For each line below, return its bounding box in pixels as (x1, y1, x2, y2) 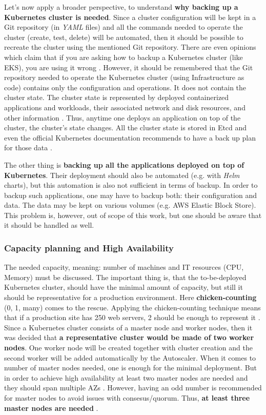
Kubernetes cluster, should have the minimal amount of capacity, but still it (4, 282, 243, 292)
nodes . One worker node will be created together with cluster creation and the (4, 342, 253, 353)
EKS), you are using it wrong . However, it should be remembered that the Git (4, 62, 253, 72)
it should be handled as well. (4, 220, 94, 230)
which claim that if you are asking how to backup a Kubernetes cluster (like (4, 51, 243, 62)
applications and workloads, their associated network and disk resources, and (4, 102, 245, 112)
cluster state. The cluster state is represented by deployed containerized (4, 92, 229, 103)
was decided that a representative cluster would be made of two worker (4, 332, 254, 343)
